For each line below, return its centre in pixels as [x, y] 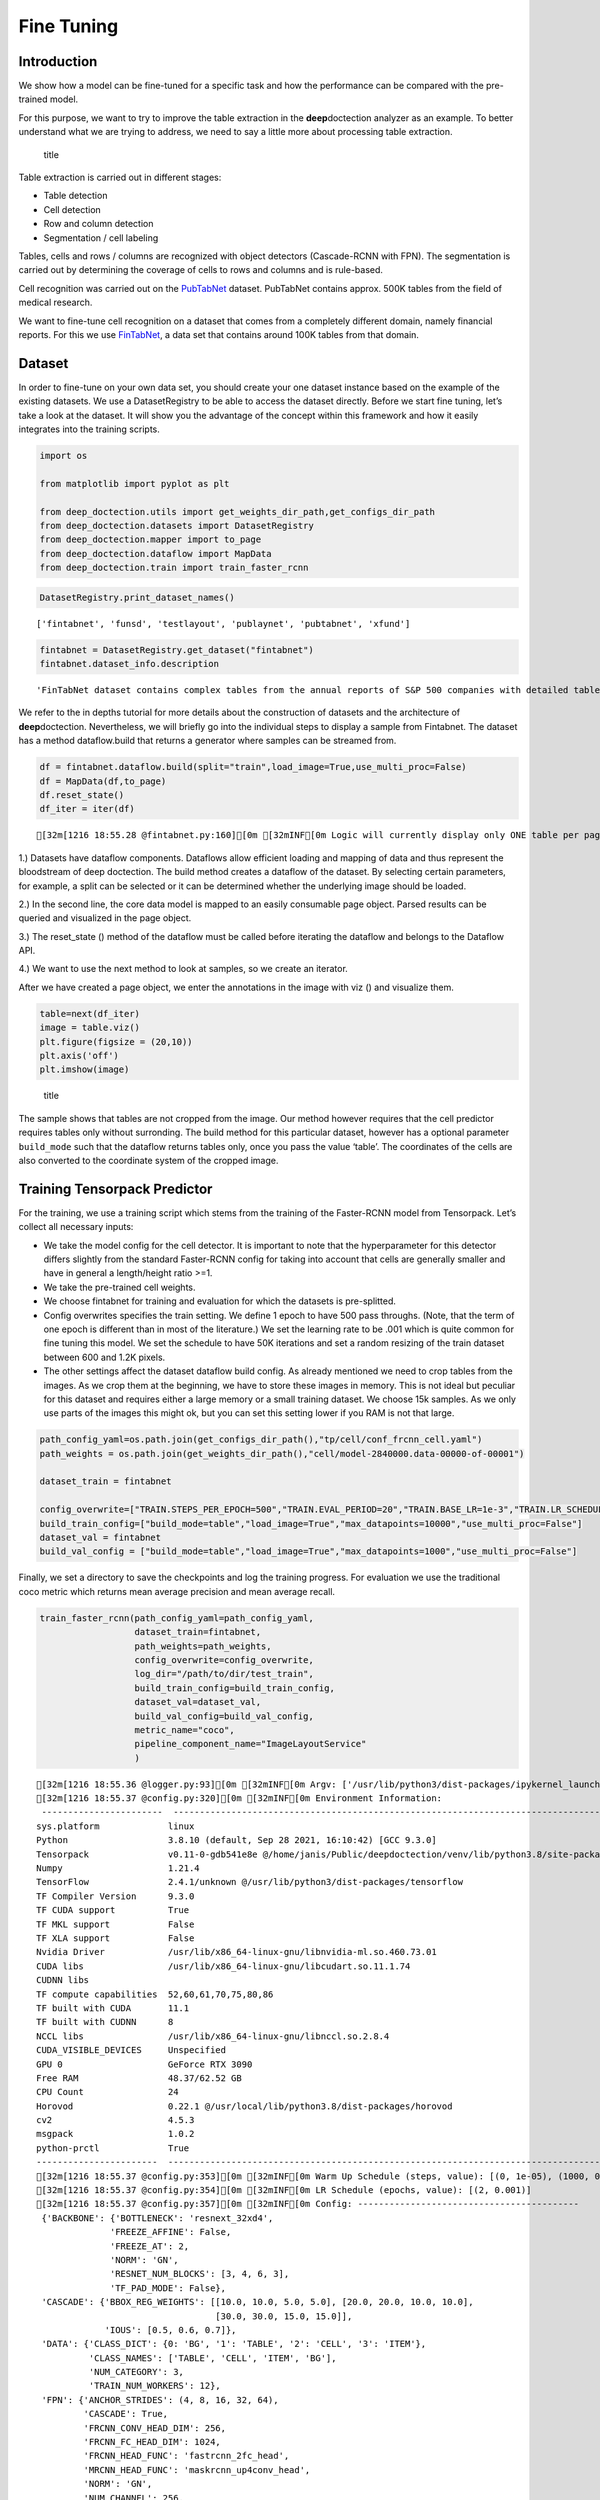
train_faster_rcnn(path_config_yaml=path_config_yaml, [176, 1618]
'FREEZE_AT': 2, [150, 2246]
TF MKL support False [115, 1924]
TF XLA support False [115, 1938]
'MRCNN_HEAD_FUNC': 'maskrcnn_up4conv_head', [197, 2469]
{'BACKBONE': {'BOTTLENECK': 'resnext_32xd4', [157, 2218]
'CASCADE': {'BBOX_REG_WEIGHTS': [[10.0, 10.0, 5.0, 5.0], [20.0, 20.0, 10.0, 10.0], [257, 2302]
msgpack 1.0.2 [115, 2134]
